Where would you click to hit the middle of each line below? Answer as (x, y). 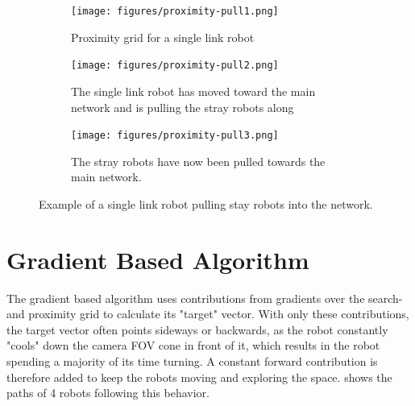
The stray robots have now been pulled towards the (198, 161)
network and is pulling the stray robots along (183, 107)
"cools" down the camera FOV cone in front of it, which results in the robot (193, 345)
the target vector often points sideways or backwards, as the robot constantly (197, 329)
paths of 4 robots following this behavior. (108, 393)
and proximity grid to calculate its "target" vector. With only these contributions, (208, 314)
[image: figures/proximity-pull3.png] (175, 136)
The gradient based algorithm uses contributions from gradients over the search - (205, 298)
